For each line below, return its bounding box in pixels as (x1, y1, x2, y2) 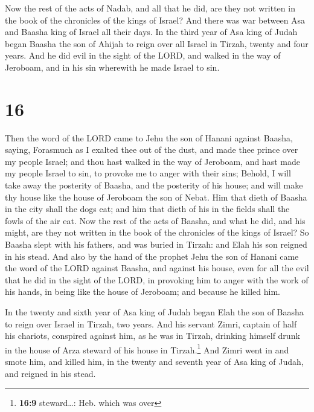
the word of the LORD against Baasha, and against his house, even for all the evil (5, 262, 309, 274)
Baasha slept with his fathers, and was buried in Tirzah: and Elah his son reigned (5, 238, 307, 251)
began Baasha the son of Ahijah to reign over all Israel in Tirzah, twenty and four (5, 37, 309, 50)
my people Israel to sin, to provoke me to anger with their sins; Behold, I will (5, 167, 291, 179)
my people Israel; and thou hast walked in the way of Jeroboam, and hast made (5, 155, 300, 167)
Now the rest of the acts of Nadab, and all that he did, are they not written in (5, 2, 295, 14)
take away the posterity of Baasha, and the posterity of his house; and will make (5, 179, 303, 192)
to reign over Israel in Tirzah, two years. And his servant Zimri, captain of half (5, 317, 297, 330)
